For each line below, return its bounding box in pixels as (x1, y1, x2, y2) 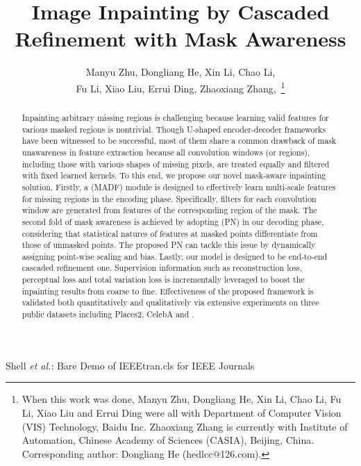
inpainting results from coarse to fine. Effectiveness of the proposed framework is (22, 285, 314, 297)
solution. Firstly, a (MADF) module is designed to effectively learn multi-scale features (22, 181, 336, 192)
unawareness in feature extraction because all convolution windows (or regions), (22, 146, 310, 158)
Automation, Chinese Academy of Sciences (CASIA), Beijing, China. (22, 433, 314, 447)
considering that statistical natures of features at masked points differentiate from (22, 227, 318, 239)
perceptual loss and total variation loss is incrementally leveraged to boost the (22, 274, 305, 285)
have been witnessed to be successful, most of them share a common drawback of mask (22, 135, 337, 147)
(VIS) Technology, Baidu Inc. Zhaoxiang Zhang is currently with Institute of (22, 419, 348, 433)
